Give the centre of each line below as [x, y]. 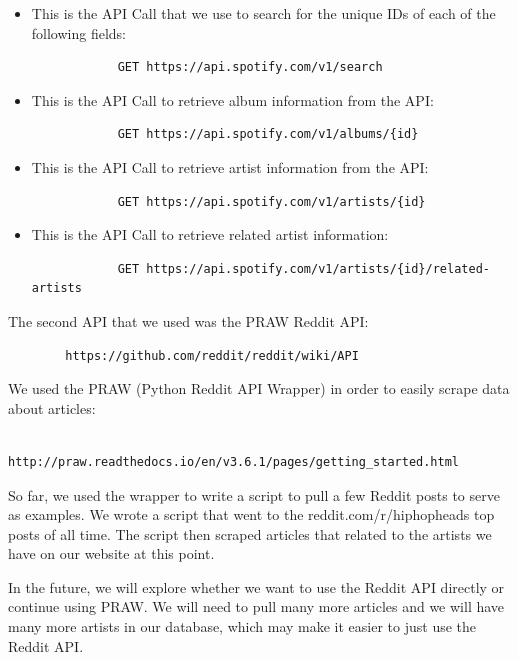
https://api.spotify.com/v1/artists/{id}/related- [318, 268]
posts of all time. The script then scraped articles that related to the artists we [250, 533]
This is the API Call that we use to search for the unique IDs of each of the [263, 13]
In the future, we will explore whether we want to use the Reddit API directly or [256, 586]
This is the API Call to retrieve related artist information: [210, 234]
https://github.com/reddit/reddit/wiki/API [212, 355]
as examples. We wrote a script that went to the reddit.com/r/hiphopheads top [251, 514]
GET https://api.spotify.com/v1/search [250, 67]
